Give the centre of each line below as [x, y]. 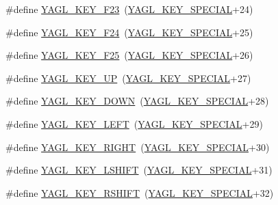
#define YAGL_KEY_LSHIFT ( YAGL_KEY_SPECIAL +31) [139, 170]
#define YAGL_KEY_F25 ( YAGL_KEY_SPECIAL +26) [129, 55]
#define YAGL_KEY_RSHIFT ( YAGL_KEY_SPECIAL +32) [140, 192]
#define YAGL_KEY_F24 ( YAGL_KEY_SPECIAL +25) [129, 32]
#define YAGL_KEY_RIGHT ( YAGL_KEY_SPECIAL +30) [138, 147]
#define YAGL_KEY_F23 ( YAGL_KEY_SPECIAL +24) [129, 9]
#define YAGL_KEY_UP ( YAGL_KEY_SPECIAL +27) [128, 78]
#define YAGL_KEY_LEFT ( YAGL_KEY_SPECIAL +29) [134, 123]
